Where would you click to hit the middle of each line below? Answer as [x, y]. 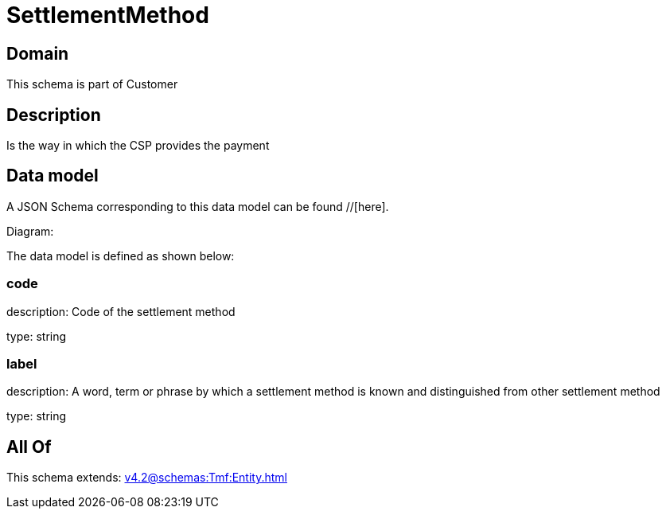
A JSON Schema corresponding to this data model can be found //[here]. [198, 206]
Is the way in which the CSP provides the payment [138, 146]
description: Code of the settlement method [121, 311]
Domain [38, 53]
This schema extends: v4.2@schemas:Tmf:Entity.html [147, 478]
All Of [29, 447]
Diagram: [30, 231]
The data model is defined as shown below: [121, 256]
